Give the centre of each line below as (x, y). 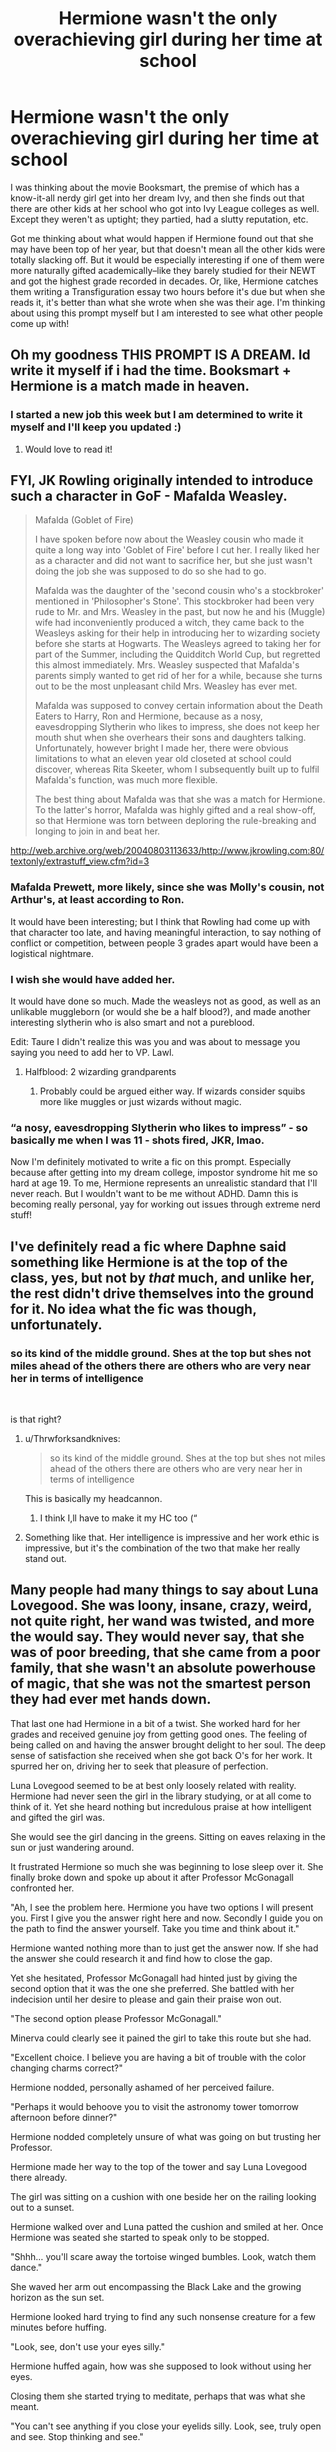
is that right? (36, 1419)
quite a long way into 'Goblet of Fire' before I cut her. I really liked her (177, 550)
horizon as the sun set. (57, 2297)
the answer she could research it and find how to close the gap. (141, 1958)
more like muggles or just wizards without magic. (140, 1102)
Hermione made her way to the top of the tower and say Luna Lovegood (159, 2166)
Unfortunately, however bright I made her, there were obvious (161, 748)
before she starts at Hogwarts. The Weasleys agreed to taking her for (178, 644)
